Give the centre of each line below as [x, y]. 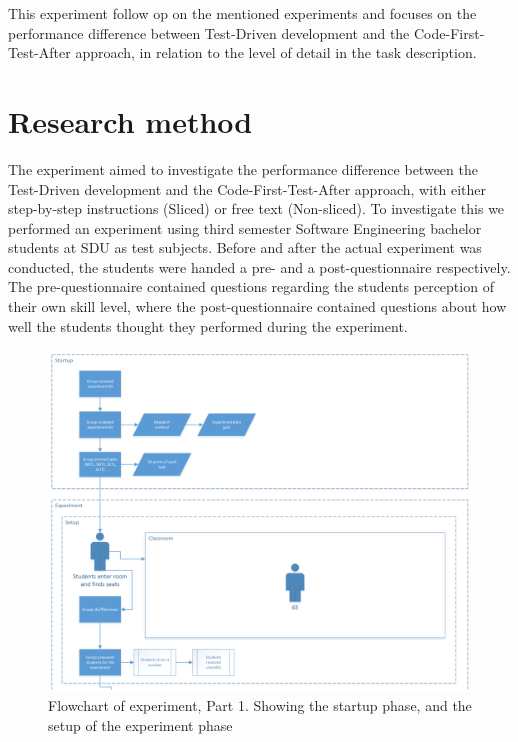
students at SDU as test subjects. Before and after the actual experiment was [245, 247]
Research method [130, 120]
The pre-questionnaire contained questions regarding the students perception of [251, 286]
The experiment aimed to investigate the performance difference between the [243, 168]
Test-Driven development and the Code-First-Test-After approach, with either [247, 188]
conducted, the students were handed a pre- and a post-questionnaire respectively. [259, 266]
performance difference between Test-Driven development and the [209, 32]
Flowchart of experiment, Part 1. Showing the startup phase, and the [260, 705]
